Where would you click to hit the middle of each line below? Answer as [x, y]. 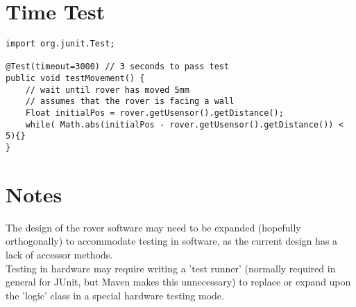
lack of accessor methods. [59, 254]
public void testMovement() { [75, 79]
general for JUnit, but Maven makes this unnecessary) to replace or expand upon [178, 282]
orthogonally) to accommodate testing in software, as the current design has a [172, 241]
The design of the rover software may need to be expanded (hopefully [153, 227]
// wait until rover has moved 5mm [107, 90]
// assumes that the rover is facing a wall [130, 102]
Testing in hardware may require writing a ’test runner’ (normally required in [171, 268]
